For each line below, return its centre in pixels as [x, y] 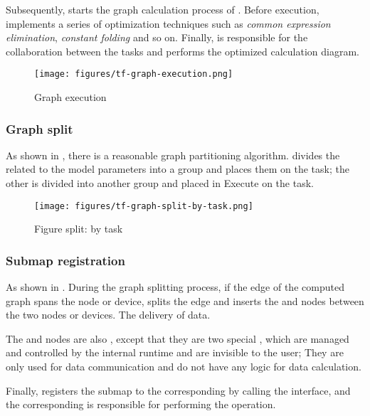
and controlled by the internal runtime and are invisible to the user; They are [175, 352]
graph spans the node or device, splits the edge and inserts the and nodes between [185, 300]
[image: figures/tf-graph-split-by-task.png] [144, 206]
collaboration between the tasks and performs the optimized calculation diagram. [183, 51]
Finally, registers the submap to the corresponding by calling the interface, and [178, 390]
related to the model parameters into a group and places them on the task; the [178, 169]
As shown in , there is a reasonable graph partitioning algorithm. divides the [173, 155]
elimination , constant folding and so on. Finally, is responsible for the [157, 37]
